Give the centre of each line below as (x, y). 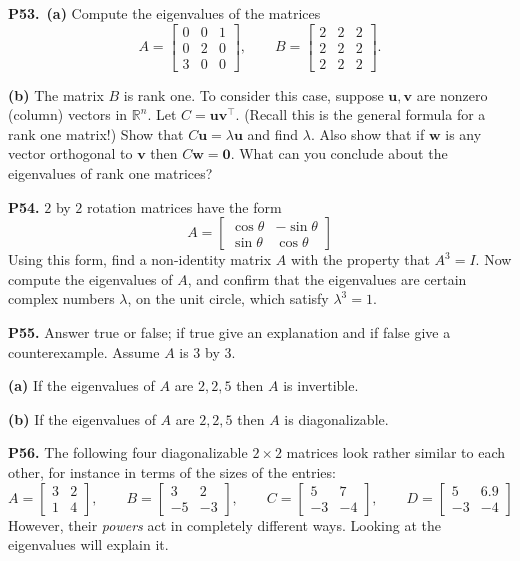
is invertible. (321, 385)
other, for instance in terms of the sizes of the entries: (172, 472)
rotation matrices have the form (184, 206)
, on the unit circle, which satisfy (228, 298)
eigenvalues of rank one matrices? (110, 173)
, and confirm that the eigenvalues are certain (327, 278)
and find (273, 133)
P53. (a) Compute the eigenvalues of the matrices (164, 13)
